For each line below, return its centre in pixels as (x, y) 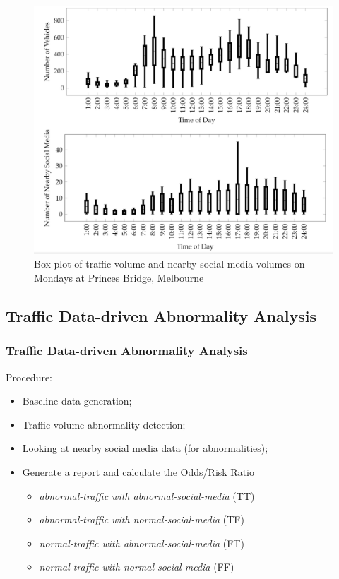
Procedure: (29, 377)
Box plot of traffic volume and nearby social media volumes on (169, 264)
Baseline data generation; (77, 401)
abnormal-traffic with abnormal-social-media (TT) (147, 495)
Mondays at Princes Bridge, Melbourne (119, 278)
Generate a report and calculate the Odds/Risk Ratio (138, 472)
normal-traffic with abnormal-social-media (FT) (142, 543)
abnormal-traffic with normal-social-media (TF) (142, 519)
